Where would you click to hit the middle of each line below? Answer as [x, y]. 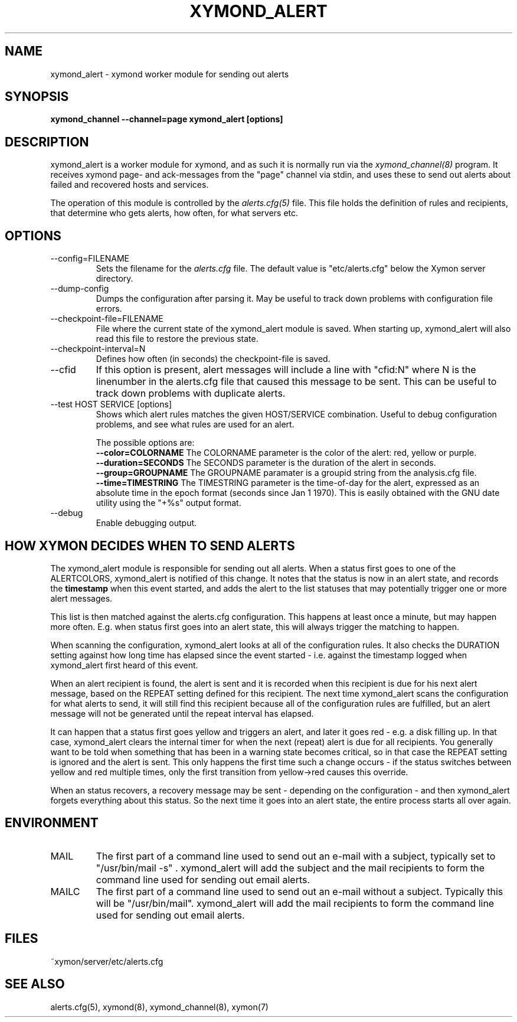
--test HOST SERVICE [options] [111, 404]
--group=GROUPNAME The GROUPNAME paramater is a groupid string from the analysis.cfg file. [286, 473]
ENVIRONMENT [52, 823]
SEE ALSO [35, 984]
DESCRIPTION [47, 142]
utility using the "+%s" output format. [168, 503]
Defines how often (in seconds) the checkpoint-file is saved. [213, 359]
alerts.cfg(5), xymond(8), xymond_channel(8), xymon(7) [159, 1007]
